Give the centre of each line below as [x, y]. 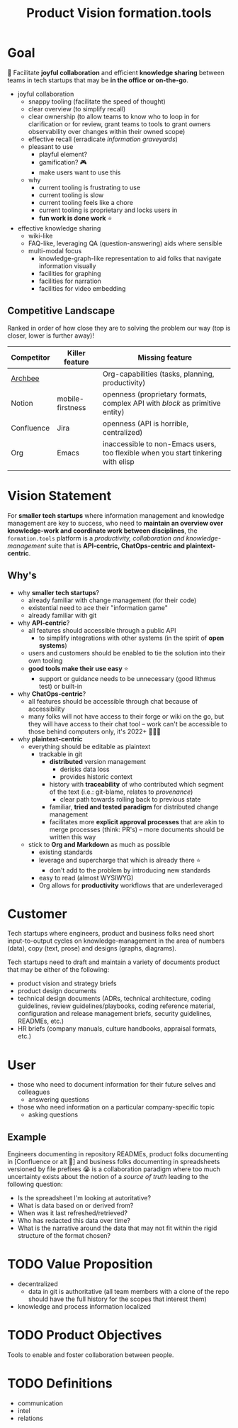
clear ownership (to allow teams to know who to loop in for [114, 116]
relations [30, 1418]
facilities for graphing [70, 273]
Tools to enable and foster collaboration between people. [91, 1355]
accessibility [46, 709]
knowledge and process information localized [84, 1307]
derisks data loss [85, 769]
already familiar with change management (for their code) [112, 600]
